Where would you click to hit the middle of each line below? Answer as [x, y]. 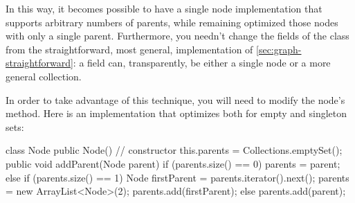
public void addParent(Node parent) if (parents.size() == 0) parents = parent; [173, 163]
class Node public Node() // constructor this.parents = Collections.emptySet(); [174, 150]
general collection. [44, 76]
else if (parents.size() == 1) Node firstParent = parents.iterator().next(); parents [177, 177]
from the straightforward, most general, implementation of [129, 49]
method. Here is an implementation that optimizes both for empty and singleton [176, 113]
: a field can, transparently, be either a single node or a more [202, 63]
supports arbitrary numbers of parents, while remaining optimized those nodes [172, 22]
